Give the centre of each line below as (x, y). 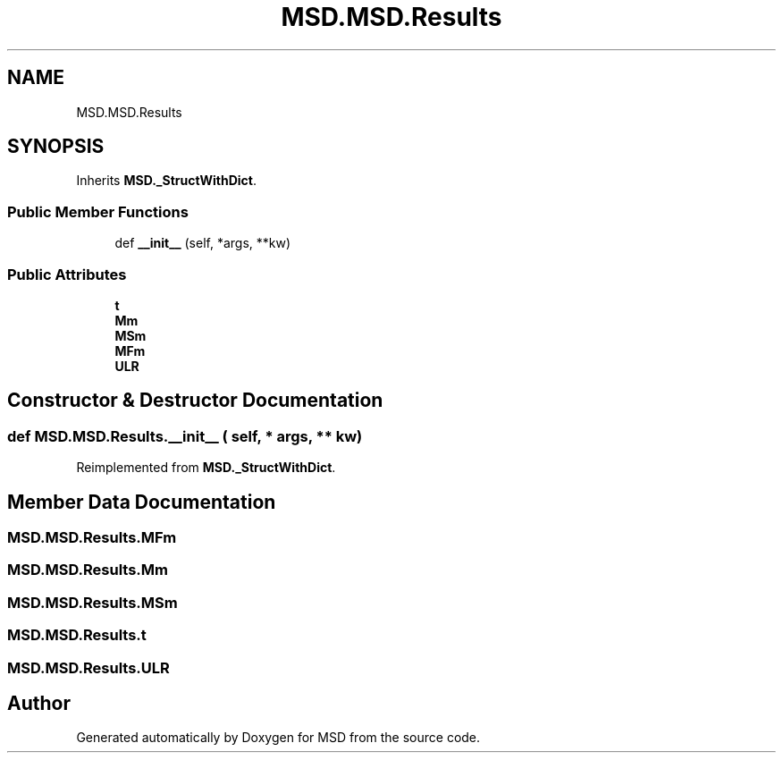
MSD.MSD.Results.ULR (88, 667)
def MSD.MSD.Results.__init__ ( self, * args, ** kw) (185, 436)
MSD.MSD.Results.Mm (88, 570)
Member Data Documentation (142, 502)
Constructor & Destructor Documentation (195, 401)
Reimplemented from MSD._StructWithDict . (206, 468)
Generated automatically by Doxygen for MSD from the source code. (278, 738)
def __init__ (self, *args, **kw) (203, 243)
